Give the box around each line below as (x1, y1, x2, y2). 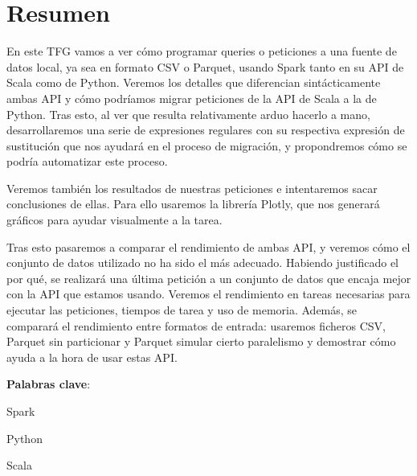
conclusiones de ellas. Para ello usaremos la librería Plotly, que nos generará (6, 195, 380, 212)
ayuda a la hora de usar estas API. (6, 348, 178, 365)
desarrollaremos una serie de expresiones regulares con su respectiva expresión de (6, 121, 405, 138)
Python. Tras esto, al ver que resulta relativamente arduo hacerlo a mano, (6, 105, 370, 122)
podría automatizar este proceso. (6, 153, 168, 170)
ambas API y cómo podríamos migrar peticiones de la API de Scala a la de (6, 89, 377, 106)
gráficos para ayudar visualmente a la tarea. (6, 211, 223, 228)
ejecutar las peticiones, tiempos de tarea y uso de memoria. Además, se (6, 302, 358, 318)
